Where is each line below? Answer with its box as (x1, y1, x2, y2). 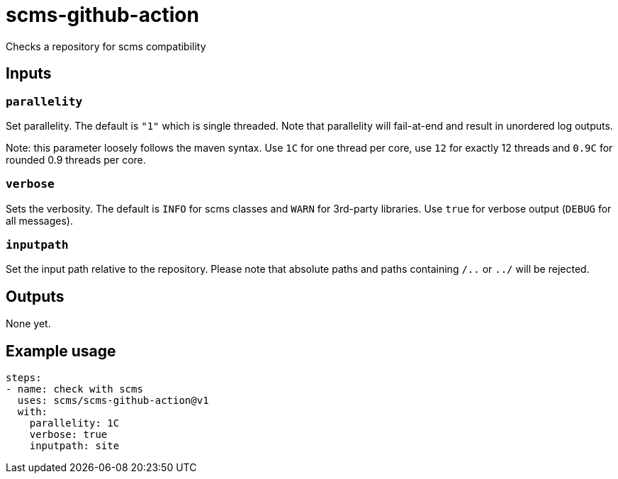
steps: (6, 372, 42, 384)
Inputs (6, 64, 52, 83)
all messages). (6, 214, 73, 227)
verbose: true (29, 429, 108, 441)
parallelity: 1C (29, 417, 120, 429)
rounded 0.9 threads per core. (6, 153, 146, 166)
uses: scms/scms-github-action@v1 (17, 395, 209, 407)
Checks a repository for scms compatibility (6, 40, 206, 52)
